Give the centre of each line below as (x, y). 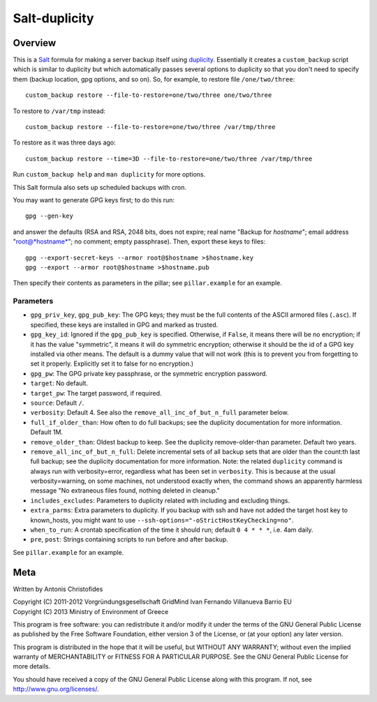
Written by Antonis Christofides (58, 589)
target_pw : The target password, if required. (96, 393)
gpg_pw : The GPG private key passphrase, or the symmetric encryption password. (149, 373)
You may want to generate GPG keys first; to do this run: (94, 200)
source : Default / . (57, 403)
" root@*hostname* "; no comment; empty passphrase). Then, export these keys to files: (139, 241)
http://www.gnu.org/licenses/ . (56, 689)
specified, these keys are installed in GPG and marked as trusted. (124, 324)
